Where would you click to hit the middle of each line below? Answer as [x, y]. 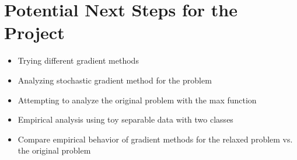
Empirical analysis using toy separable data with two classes [125, 119]
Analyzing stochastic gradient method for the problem [115, 80]
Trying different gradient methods [78, 60]
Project [34, 32]
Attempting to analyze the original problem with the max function [137, 100]
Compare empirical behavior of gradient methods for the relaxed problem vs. [155, 139]
